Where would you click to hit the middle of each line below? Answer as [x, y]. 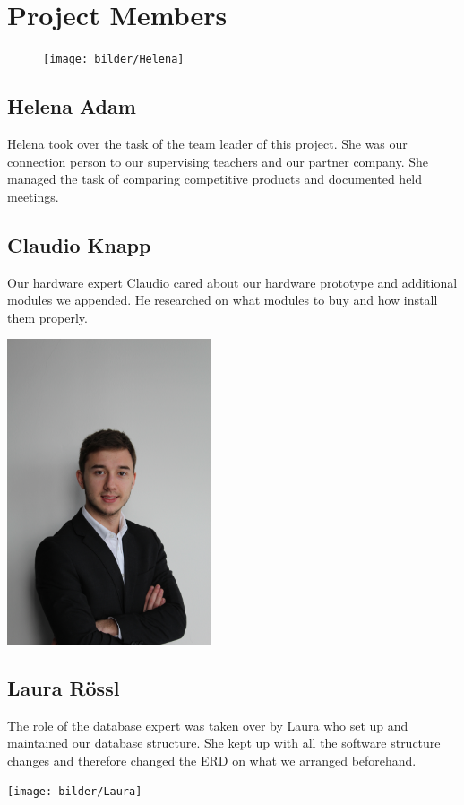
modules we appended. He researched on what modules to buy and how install [223, 300]
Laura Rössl [64, 687]
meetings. [33, 196]
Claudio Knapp [79, 244]
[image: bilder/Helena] [114, 60]
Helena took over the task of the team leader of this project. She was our [207, 143]
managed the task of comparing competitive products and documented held [215, 179]
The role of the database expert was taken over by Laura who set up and [208, 725]
